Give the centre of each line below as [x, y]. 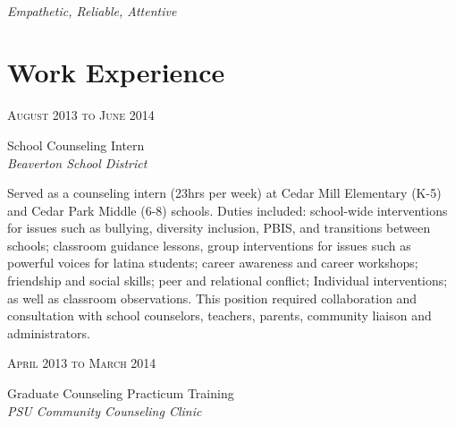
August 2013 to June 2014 [81, 115]
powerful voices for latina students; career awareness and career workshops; [213, 263]
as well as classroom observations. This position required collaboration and [212, 298]
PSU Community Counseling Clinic [105, 410]
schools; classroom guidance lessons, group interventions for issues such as [209, 245]
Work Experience [116, 72]
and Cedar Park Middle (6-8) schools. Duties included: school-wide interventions [227, 210]
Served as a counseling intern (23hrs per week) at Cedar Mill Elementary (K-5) [224, 193]
